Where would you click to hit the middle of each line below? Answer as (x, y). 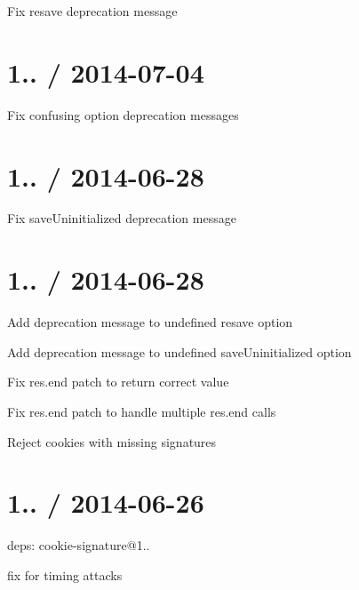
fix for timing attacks (65, 574)
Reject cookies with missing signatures (112, 441)
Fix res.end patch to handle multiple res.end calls (142, 411)
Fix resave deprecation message (92, 11)
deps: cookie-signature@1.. (79, 545)
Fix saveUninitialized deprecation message (122, 218)
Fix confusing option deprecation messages (123, 114)
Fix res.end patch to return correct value (118, 382)
